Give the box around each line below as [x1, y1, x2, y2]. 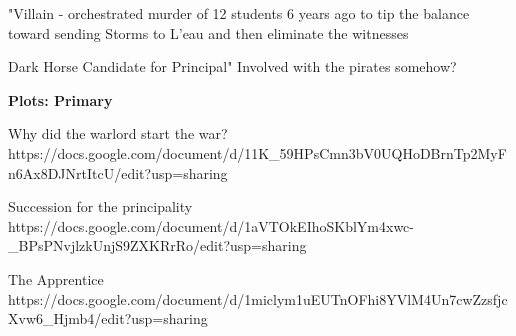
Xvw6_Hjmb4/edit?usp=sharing [8, 308, 208, 329]
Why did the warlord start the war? [8, 123, 228, 144]
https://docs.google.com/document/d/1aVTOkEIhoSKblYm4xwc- [8, 215, 414, 236]
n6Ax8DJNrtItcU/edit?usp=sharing [8, 162, 228, 183]
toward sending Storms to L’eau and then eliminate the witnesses [8, 22, 409, 43]
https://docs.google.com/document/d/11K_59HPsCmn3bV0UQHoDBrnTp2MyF [8, 142, 507, 163]
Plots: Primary [8, 89, 113, 110]
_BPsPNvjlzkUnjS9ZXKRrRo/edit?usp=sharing [8, 235, 307, 256]
